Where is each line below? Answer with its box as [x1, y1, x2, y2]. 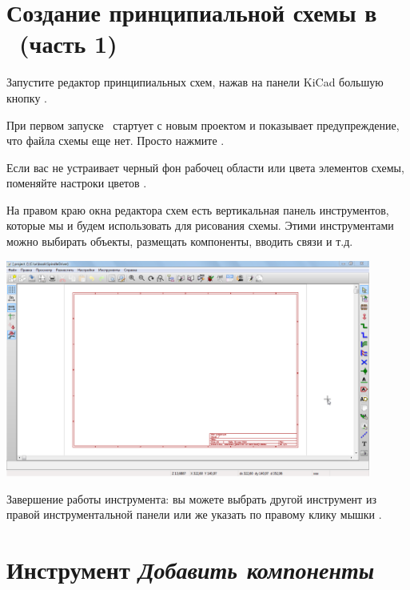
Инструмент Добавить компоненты [6, 552, 375, 586]
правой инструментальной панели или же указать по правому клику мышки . [6, 506, 382, 523]
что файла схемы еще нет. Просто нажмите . [6, 132, 225, 149]
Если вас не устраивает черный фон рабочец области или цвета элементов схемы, [6, 159, 404, 175]
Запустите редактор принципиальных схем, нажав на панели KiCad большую [6, 74, 384, 90]
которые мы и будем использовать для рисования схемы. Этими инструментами [6, 217, 394, 234]
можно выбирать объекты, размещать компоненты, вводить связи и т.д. [6, 233, 353, 250]
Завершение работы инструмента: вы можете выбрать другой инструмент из [6, 490, 376, 507]
